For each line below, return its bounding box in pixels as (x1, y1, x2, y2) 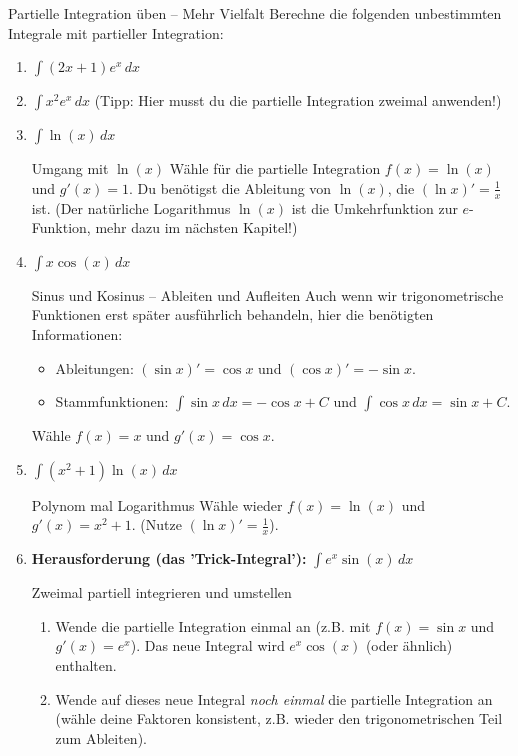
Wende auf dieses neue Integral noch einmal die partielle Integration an (55, 688, 493, 709)
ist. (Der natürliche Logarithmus (31, 197, 231, 218)
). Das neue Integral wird (130, 635, 285, 656)
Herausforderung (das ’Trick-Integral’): (31, 548, 307, 569)
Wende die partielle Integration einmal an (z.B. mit (55, 615, 371, 636)
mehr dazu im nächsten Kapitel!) (95, 217, 298, 238)
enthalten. (55, 654, 117, 675)
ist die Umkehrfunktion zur (291, 197, 458, 218)
